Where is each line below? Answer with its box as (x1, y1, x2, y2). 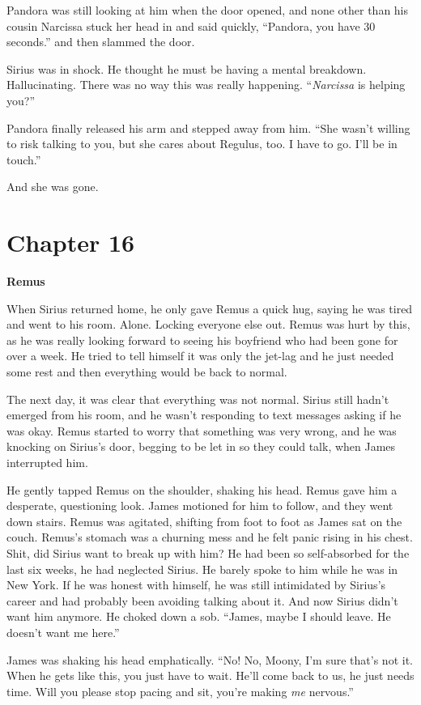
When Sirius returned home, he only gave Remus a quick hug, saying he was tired (6, 299, 413, 316)
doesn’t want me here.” (6, 623, 120, 640)
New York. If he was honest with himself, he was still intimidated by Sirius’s (6, 576, 386, 593)
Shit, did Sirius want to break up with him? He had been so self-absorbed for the (6, 544, 410, 561)
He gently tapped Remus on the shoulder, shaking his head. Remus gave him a (6, 481, 398, 498)
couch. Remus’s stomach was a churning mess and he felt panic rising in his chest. (6, 529, 413, 546)
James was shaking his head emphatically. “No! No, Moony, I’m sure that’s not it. (6, 651, 413, 668)
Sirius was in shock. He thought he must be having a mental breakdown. (6, 60, 367, 77)
